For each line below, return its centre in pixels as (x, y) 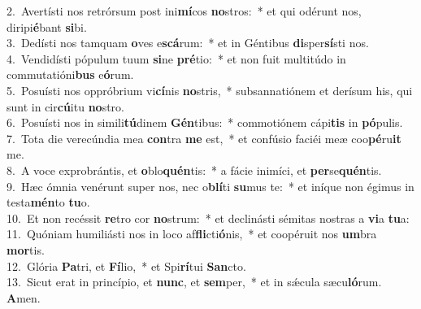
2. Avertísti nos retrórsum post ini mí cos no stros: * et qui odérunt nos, (184, 11)
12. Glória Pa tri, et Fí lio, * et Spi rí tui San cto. (126, 265)
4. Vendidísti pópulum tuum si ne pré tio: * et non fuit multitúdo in (176, 58)
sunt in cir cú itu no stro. (65, 106)
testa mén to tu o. (48, 202)
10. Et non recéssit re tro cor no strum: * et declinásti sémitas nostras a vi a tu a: (208, 218)
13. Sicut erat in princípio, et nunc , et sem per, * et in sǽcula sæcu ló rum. (194, 282)
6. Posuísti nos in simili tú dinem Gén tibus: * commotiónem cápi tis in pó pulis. (205, 122)
